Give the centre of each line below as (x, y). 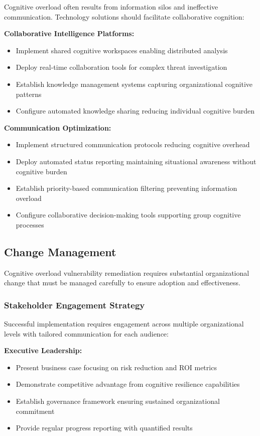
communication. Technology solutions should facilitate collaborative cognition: (124, 16)
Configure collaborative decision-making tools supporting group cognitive (128, 215)
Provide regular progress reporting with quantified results (104, 428)
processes (30, 224)
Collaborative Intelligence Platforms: (69, 33)
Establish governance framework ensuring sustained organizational (118, 401)
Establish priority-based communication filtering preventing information (126, 188)
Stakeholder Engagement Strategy (75, 305)
